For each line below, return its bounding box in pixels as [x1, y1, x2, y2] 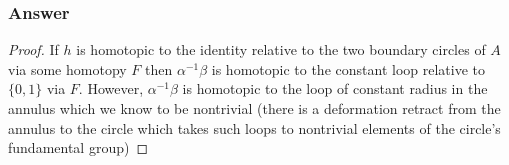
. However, [78, 78, 144, 99]
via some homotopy [8, 58, 127, 79]
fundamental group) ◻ [8, 137, 149, 158]
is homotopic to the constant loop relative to [211, 58, 485, 79]
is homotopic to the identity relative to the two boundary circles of [76, 39, 486, 60]
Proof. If [8, 39, 59, 60]
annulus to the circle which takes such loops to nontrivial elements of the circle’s [8, 117, 501, 138]
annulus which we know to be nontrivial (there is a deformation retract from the [8, 98, 501, 118]
